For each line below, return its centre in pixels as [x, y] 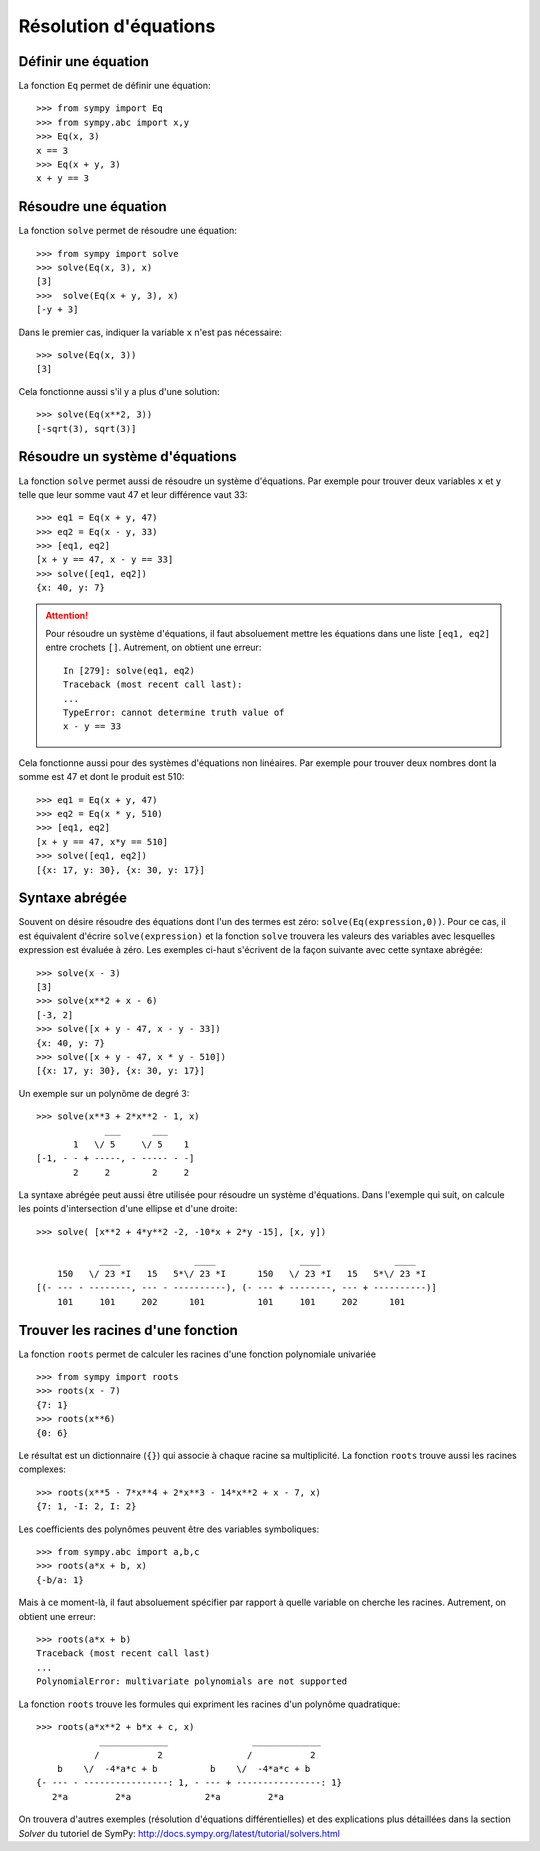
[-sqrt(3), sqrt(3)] [86, 428]
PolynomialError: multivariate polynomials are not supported [192, 1681]
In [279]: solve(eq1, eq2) [129, 670]
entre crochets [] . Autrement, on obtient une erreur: [153, 647]
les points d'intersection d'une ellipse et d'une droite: [128, 1209]
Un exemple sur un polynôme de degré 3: [104, 1093]
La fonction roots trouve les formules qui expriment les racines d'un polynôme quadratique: [209, 1704]
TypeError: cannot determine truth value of [174, 712]
